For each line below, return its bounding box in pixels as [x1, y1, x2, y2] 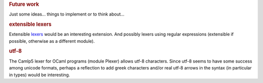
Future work [9, 1, 39, 7]
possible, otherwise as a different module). [9, 38, 95, 44]
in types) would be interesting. [9, 72, 70, 78]
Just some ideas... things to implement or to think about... [9, 11, 125, 17]
